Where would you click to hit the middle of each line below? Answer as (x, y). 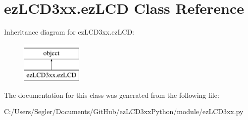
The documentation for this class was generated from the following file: (112, 95)
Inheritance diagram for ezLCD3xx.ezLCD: (69, 32)
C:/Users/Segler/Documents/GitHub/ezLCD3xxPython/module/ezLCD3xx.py (124, 111)
